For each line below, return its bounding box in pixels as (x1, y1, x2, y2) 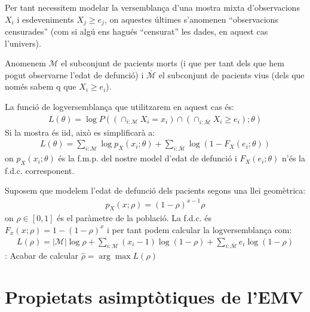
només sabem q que (5, 80, 76, 93)
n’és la (282, 152, 305, 164)
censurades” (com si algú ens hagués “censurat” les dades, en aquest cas (5, 25, 268, 38)
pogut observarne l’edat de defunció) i (5, 68, 144, 81)
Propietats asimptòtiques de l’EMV (5, 285, 303, 309)
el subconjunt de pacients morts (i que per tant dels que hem (61, 57, 284, 69)
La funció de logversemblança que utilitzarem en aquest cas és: (5, 100, 234, 113)
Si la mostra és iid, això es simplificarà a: (5, 126, 155, 138)
